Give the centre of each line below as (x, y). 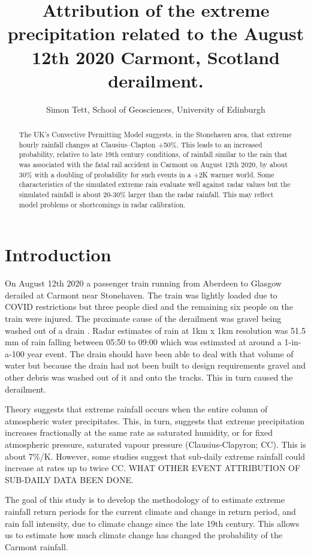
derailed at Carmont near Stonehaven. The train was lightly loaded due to (141, 295)
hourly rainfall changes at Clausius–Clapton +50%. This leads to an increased (141, 144)
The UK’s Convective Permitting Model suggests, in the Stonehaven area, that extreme (155, 135)
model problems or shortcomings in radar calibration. (102, 204)
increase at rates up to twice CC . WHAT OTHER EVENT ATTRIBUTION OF (153, 468)
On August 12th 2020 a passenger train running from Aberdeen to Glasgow (143, 283)
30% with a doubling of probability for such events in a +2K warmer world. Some (147, 174)
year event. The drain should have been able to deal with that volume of (160, 353)
